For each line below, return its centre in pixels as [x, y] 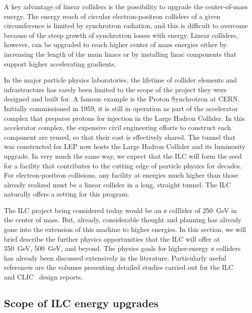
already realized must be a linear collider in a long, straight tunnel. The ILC [118, 184]
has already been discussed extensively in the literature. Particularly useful [115, 257]
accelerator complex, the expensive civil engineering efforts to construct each [118, 127]
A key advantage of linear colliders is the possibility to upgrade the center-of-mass [126, 6]
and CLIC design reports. [43, 277]
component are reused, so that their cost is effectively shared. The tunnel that [120, 137]
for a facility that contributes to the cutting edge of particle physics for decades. [123, 165]
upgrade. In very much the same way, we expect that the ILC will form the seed [123, 156]
